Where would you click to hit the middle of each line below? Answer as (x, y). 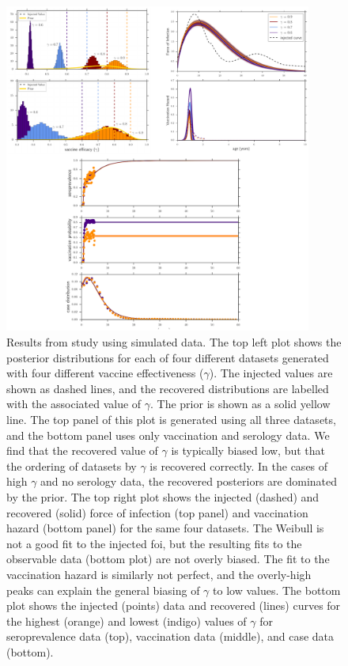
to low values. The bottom (277, 590)
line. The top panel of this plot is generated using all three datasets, (171, 420)
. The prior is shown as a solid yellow (240, 404)
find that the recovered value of (82, 450)
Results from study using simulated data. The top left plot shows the (174, 342)
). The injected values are (271, 373)
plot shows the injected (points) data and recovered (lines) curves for (174, 605)
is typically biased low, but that (248, 450)
